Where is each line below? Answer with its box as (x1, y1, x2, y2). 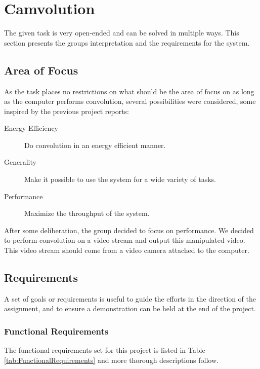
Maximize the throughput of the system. (24, 208, 150, 218)
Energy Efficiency (4, 123, 58, 133)
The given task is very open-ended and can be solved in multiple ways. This (4, 27, 239, 38)
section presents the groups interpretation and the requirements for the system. (4, 37, 250, 48)
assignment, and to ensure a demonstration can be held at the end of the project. (4, 303, 256, 314)
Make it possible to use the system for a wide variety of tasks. (24, 174, 216, 184)
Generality (4, 157, 36, 167)
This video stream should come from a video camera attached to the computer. (4, 245, 249, 255)
